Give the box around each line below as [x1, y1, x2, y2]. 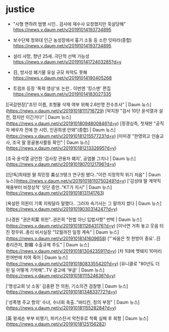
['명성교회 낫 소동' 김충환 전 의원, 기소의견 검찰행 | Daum [6, 283, 117, 289]
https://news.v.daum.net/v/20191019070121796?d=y [7, 161, 115, 167]
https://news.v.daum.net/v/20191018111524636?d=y [7, 272, 114, 278]
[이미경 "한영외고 [117, 133, 150, 139]
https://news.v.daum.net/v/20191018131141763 [7, 189, 103, 196]
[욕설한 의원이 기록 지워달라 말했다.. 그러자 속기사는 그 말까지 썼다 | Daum [6, 200, 151, 206]
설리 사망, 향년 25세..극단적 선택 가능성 [13, 53, 90, 59]
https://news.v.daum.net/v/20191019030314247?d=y [7, 206, 116, 212]
